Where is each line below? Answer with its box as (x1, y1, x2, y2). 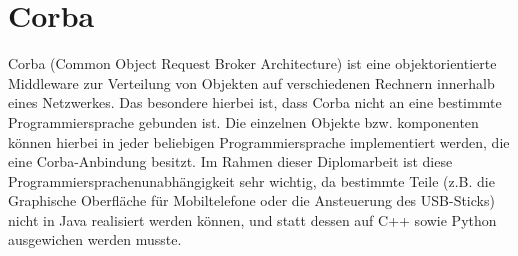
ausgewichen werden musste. (8, 229, 182, 250)
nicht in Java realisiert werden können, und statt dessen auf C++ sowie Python (8, 209, 497, 230)
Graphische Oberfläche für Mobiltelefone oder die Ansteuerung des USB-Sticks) (8, 190, 495, 211)
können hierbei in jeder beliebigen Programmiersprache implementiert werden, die (8, 131, 510, 152)
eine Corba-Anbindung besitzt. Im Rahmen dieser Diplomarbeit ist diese (8, 151, 453, 172)
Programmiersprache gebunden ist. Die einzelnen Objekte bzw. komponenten (8, 111, 479, 132)
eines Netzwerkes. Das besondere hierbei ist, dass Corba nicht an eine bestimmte (8, 92, 502, 113)
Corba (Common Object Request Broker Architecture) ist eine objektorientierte (8, 53, 497, 74)
